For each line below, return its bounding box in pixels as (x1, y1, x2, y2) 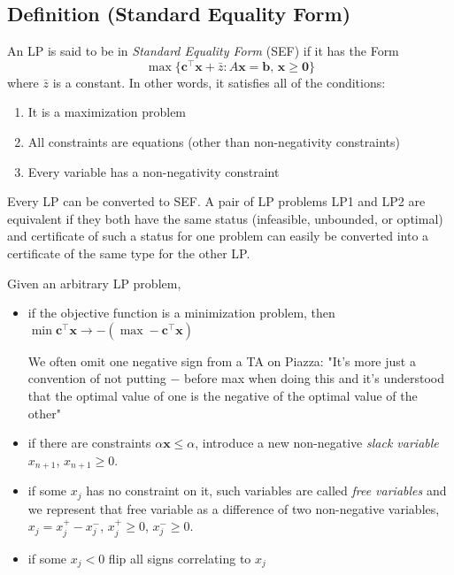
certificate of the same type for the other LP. (7, 244, 250, 263)
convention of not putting (27, 369, 166, 387)
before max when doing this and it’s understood (184, 369, 444, 387)
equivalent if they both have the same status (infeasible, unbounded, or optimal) (7, 209, 443, 227)
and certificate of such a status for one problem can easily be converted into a (7, 226, 429, 245)
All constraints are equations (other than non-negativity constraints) (27, 133, 400, 151)
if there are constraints (27, 433, 151, 452)
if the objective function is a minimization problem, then (27, 303, 335, 322)
